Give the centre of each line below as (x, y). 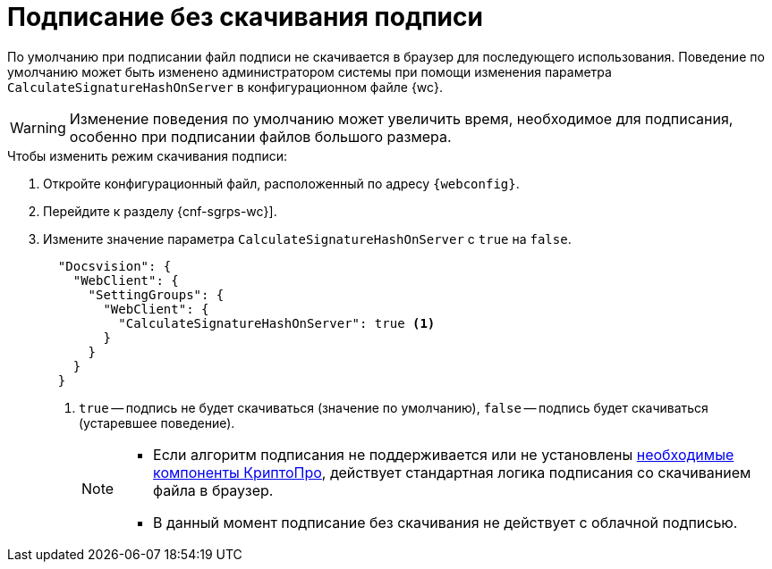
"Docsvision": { (115, 266)
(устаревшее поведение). (157, 423)
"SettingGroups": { (156, 294)
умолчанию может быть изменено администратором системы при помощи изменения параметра (310, 71)
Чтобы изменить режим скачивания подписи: (147, 155)
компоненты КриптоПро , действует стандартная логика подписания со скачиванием (452, 472)
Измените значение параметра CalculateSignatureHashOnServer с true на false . (307, 238)
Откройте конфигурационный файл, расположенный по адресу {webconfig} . (281, 183)
